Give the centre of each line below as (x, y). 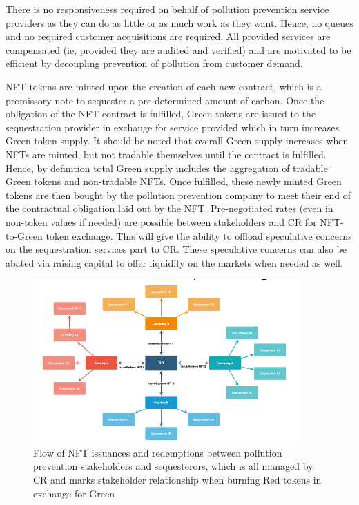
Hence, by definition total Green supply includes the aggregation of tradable (167, 168)
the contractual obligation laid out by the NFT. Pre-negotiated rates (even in (169, 208)
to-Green (24, 235)
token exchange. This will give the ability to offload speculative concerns (199, 235)
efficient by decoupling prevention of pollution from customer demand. (154, 63)
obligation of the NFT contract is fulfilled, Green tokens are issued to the (161, 114)
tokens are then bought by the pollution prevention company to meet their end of (178, 194)
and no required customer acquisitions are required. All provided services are (168, 36)
